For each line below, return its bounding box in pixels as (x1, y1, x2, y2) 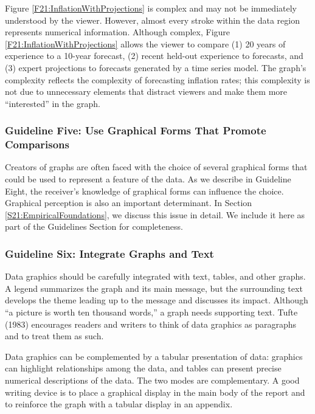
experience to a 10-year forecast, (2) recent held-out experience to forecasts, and (5, 49, 303, 62)
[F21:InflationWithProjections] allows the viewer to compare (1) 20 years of (5, 37, 286, 50)
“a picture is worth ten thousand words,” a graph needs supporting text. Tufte (5, 306, 298, 319)
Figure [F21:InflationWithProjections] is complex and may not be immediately (5, 2, 297, 14)
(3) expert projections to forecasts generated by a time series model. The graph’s (5, 61, 306, 74)
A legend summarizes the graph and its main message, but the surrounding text (5, 281, 303, 294)
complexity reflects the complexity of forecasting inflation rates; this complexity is (5, 73, 310, 86)
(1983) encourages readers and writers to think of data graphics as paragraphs (5, 317, 297, 330)
